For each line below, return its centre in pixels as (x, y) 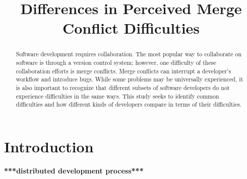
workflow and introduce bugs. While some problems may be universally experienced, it (130, 79)
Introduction (49, 146)
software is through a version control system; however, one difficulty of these (116, 63)
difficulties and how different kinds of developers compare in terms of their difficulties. (129, 104)
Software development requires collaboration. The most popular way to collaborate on (129, 54)
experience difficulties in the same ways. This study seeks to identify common (117, 96)
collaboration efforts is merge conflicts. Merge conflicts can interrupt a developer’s (124, 71)
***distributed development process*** (74, 170)
